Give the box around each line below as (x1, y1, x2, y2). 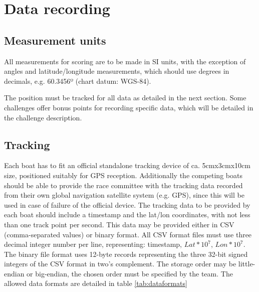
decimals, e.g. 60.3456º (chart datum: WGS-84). (4, 75, 151, 86)
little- (238, 258, 255, 269)
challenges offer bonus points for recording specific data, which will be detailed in (4, 102, 253, 112)
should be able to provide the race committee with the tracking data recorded (4, 180, 243, 190)
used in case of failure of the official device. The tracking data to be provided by (4, 199, 250, 210)
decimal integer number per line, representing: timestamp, (4, 239, 182, 249)
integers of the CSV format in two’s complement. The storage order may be (4, 258, 236, 269)
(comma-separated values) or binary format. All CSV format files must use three (4, 229, 252, 239)
